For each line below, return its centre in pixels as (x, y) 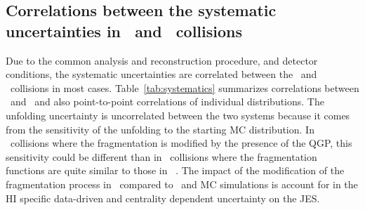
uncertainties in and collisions (124, 31)
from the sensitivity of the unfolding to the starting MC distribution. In (160, 129)
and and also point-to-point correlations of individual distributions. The (167, 101)
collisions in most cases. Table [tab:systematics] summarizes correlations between (185, 87)
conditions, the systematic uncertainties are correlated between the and (161, 74)
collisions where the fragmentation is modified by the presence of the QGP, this (181, 143)
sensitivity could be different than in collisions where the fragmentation (161, 156)
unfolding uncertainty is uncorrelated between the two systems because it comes (178, 115)
